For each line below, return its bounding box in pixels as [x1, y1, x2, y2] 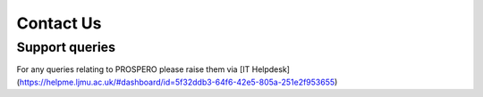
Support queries [16, 39, 116, 55]
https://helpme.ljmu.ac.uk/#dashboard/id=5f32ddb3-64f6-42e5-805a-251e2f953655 [19, 77, 335, 87]
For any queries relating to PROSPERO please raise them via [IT [16, 64, 250, 75]
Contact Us [16, 13, 102, 33]
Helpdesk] [251, 64, 291, 75]
